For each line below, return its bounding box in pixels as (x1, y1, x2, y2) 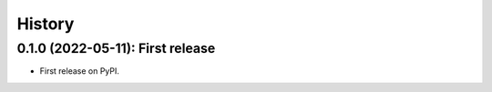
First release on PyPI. (39, 66, 120, 77)
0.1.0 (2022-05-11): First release (16, 40, 216, 56)
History (16, 14, 75, 34)
